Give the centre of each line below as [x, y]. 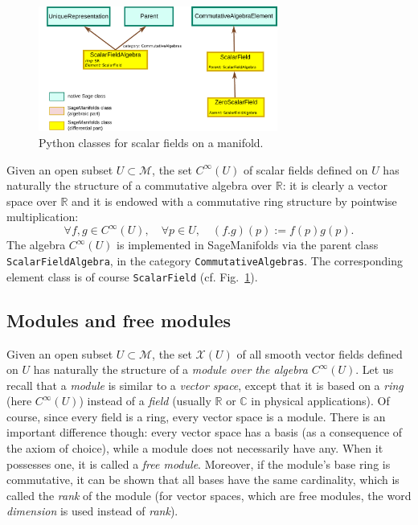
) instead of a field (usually [145, 401]
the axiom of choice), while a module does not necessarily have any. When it [195, 448]
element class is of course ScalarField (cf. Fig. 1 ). [132, 276]
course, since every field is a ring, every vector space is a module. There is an [196, 416]
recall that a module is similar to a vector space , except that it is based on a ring [205, 385]
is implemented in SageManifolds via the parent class [248, 245]
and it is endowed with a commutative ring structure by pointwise [234, 201]
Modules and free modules [119, 320]
